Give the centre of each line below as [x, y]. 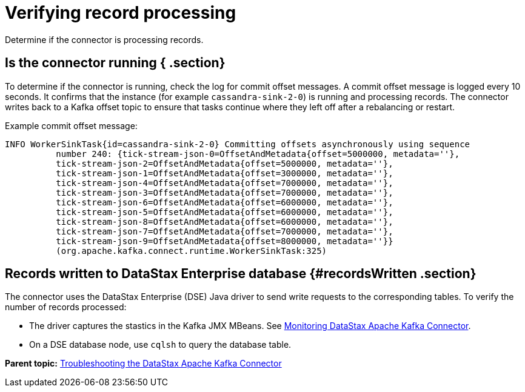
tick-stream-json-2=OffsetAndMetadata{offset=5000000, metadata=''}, [225, 163]
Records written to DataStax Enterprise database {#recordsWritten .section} [241, 274]
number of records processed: [66, 307]
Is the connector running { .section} [115, 63]
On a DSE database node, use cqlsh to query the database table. [160, 345]
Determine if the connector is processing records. [104, 39]
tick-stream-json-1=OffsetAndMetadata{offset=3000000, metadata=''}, [225, 173]
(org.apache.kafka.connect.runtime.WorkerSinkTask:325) [192, 251]
